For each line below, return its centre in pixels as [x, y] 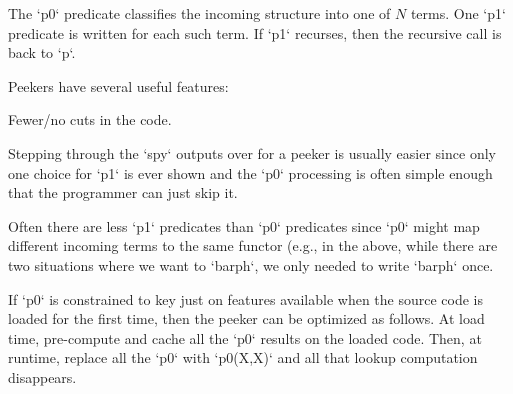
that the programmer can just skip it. [123, 192]
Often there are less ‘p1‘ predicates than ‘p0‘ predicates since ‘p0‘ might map [244, 225]
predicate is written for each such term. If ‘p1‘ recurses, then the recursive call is [255, 32]
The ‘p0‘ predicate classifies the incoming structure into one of [199, 13]
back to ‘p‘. [42, 52]
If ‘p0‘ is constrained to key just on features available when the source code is [245, 298]
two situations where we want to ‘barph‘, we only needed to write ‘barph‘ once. [251, 264]
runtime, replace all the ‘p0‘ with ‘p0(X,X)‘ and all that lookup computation [243, 357]
